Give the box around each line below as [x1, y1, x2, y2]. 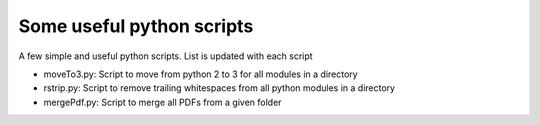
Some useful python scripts [18, 15, 254, 37]
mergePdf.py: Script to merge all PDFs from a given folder [43, 96, 282, 108]
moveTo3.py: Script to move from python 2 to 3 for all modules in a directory [43, 68, 359, 80]
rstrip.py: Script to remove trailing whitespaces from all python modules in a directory [43, 82, 395, 94]
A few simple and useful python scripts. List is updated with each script [18, 50, 314, 62]
